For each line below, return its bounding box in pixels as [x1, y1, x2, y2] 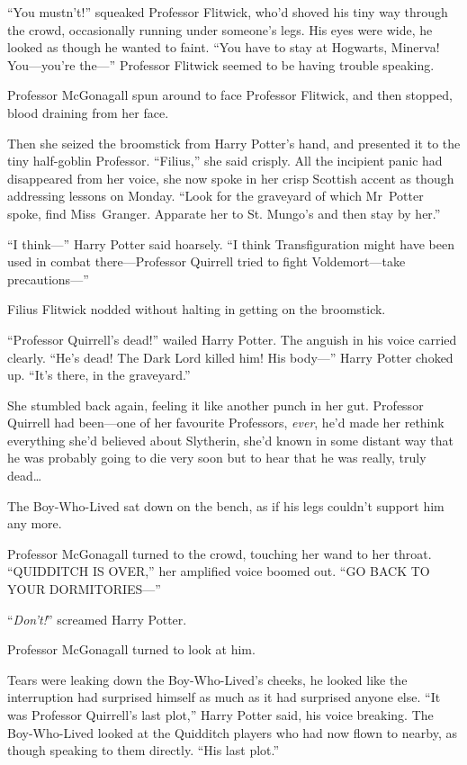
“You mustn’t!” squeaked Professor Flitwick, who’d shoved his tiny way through [7, 3, 448, 21]
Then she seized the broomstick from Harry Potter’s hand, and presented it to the [7, 133, 461, 152]
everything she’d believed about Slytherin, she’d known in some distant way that [7, 430, 454, 449]
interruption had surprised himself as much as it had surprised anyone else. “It [7, 688, 441, 706]
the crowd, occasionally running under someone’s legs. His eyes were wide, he [7, 20, 433, 39]
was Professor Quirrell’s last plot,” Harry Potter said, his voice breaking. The [7, 706, 434, 724]
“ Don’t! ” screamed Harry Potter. [7, 609, 187, 628]
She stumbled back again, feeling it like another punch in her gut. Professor [7, 395, 424, 414]
